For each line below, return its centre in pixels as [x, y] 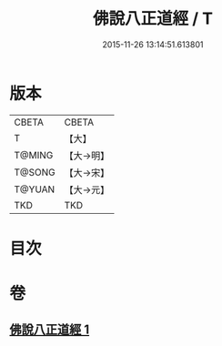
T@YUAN [35, 189]
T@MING [34, 155]
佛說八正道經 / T [153, 19]
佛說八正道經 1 [50, 330]
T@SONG [35, 172]
